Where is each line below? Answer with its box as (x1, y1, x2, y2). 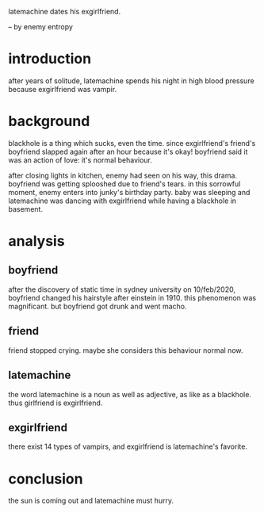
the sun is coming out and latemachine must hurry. (8, 496, 174, 506)
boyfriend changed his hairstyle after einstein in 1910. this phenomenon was (8, 293, 257, 302)
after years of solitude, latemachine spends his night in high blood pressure (8, 75, 255, 86)
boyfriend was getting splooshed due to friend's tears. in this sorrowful (8, 178, 241, 189)
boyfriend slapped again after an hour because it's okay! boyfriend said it (8, 147, 248, 156)
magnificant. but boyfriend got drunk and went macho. (8, 301, 187, 311)
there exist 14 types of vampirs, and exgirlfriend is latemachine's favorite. (8, 442, 248, 451)
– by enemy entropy (8, 22, 74, 31)
